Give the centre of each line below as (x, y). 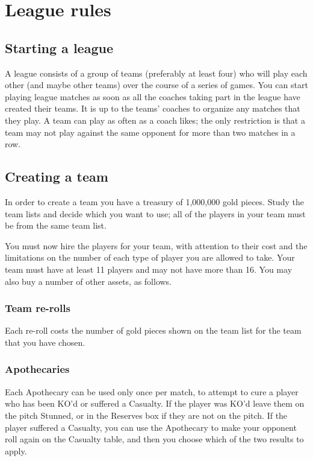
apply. (16, 450)
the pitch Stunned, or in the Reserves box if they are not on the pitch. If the (146, 415)
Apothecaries (37, 369)
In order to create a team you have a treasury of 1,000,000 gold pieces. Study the (154, 201)
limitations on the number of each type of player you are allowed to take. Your (150, 257)
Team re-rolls (38, 308)
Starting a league (59, 47)
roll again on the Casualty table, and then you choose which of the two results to (154, 439)
